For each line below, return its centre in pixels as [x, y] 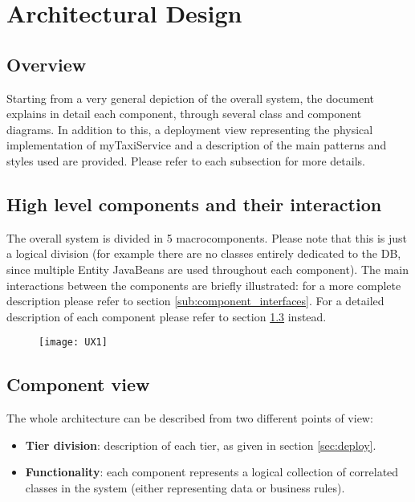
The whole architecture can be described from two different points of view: [190, 418]
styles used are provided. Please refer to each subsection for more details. [186, 160]
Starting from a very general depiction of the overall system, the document [191, 98]
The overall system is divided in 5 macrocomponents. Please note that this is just [207, 237]
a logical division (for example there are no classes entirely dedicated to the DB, [204, 253]
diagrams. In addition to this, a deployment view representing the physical [190, 129]
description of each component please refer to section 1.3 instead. [167, 316]
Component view [78, 384]
